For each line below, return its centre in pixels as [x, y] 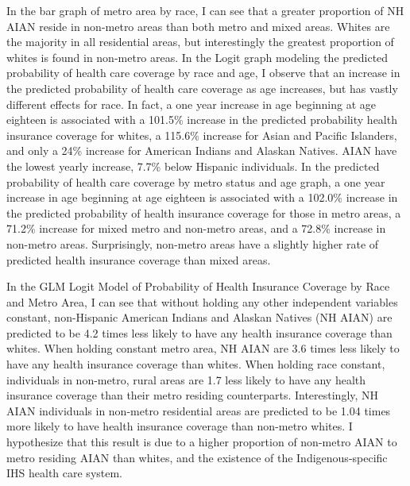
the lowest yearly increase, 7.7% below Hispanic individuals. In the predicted [193, 166]
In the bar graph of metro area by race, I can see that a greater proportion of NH [205, 10]
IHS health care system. [65, 473]
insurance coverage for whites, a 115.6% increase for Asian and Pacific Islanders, [202, 135]
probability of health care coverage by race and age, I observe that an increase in [203, 73]
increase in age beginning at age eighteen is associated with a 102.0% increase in [202, 197]
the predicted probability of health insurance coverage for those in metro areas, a [204, 212]
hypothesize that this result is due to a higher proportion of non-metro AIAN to [202, 442]
